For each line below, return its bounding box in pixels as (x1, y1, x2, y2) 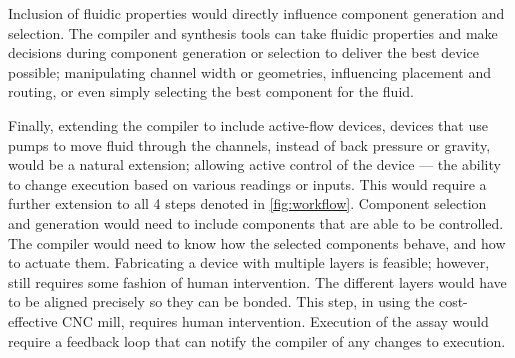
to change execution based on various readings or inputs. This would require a (8, 173, 487, 194)
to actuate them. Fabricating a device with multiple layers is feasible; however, (8, 252, 490, 273)
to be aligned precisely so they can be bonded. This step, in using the (8, 291, 435, 312)
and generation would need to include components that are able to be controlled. (8, 212, 504, 233)
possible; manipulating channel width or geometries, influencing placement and (8, 61, 491, 82)
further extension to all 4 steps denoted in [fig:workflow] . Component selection (8, 193, 487, 214)
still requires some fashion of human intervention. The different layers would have (8, 271, 507, 292)
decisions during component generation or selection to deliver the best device (8, 42, 480, 63)
